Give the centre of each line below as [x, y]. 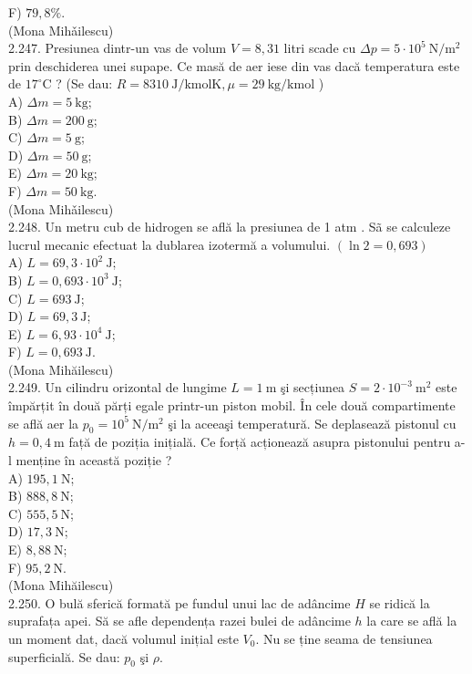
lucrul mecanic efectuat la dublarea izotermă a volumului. [169, 244]
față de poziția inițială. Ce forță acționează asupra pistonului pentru [260, 442]
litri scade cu [320, 48]
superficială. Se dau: [64, 656]
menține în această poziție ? [94, 460]
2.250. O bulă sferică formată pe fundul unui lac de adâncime [180, 602]
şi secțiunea [313, 387]
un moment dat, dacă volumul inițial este [123, 638]
